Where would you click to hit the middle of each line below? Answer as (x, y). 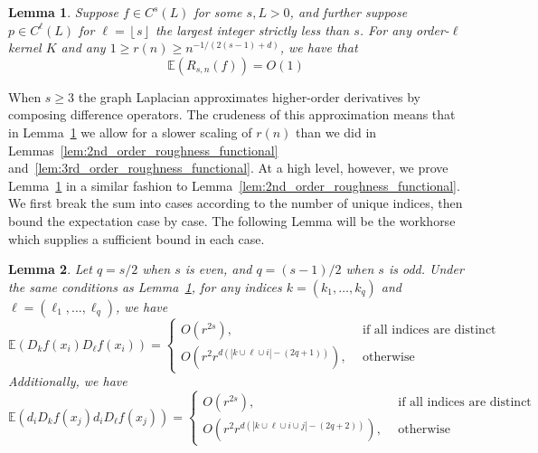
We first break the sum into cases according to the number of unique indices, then (236, 203)
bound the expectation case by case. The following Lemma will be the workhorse (232, 220)
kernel (25, 47)
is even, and (218, 269)
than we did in (336, 132)
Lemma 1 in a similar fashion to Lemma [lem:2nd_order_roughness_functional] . (234, 185)
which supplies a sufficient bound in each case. (137, 238)
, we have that (319, 47)
